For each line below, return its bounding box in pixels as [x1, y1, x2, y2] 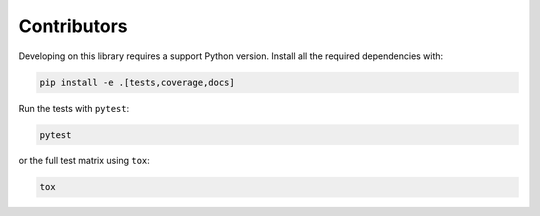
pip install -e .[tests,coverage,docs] [39, 76, 235, 88]
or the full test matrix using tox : [18, 155, 150, 167]
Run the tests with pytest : [18, 102, 130, 114]
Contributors [18, 15, 129, 37]
